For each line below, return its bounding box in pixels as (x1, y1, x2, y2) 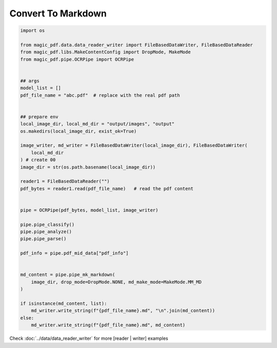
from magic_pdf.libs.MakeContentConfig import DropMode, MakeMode (20, 49, 191, 55)
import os (20, 28, 45, 33)
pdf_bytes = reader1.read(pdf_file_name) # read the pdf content (20, 185, 194, 191)
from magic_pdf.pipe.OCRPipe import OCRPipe (20, 56, 134, 62)
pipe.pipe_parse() (20, 236, 67, 242)
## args (20, 78, 39, 84)
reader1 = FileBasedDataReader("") (20, 179, 110, 184)
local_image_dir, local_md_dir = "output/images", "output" (20, 121, 175, 127)
